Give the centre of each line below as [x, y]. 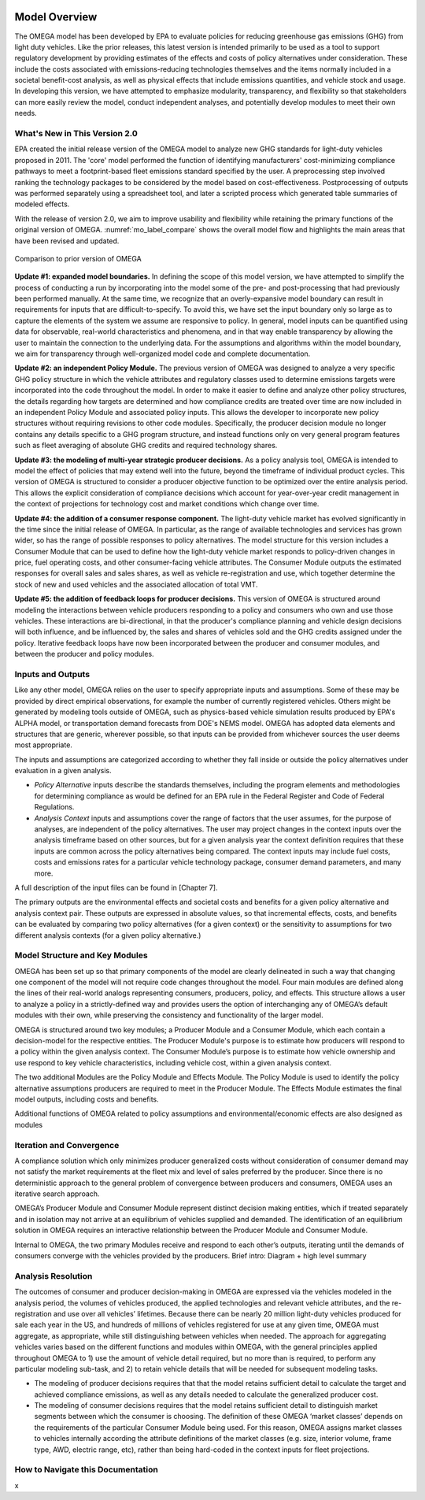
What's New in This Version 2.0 [76, 134]
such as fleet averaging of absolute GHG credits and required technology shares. [146, 446]
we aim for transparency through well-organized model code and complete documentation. [163, 354]
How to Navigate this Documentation [87, 1470]
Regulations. [54, 807]
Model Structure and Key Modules [81, 955]
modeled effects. [42, 204]
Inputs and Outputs [52, 674]
